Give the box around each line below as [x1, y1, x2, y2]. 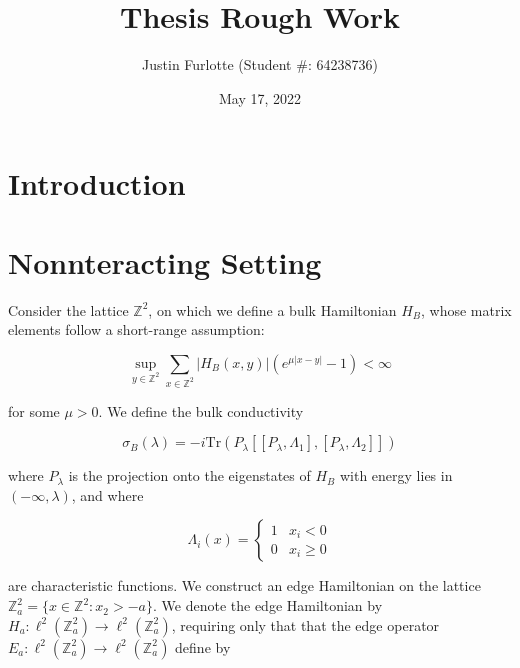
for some [8, 400, 60, 421]
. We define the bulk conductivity [98, 400, 304, 421]
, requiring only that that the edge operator [171, 614, 440, 635]
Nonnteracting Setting [8, 241, 322, 282]
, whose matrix [421, 299, 512, 320]
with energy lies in [339, 465, 453, 486]
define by [175, 636, 231, 657]
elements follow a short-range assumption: [8, 319, 265, 340]
